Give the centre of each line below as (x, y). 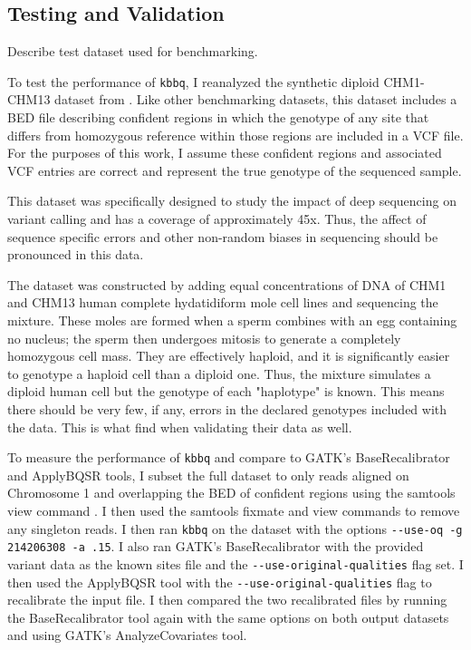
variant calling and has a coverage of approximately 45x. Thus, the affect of (217, 219)
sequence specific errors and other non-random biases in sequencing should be (223, 236)
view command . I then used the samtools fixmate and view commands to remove (234, 510)
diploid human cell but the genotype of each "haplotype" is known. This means (226, 391)
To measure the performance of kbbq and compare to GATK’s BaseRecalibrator (229, 457)
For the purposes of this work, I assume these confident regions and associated (225, 153)
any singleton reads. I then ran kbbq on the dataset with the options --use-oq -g (235, 528)
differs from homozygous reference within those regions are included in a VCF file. (235, 135)
